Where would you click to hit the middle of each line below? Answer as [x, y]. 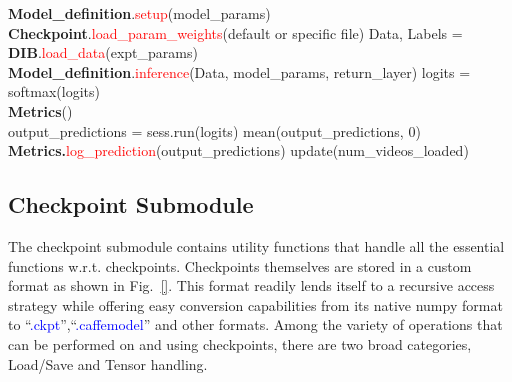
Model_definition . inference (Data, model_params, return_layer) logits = [239, 71]
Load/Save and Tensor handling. [108, 363]
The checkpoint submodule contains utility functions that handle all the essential [256, 245]
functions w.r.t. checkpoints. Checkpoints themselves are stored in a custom [240, 265]
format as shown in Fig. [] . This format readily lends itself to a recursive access [251, 285]
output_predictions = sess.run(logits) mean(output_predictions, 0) [214, 130]
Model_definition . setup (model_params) [139, 13]
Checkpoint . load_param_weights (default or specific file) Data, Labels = [235, 32]
